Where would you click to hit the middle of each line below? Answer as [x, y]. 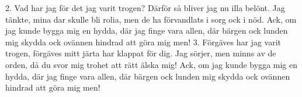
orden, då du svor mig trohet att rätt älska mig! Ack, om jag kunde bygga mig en [152, 64]
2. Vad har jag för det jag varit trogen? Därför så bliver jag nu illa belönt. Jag [145, 8]
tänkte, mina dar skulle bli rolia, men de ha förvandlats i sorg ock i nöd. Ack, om [151, 19]
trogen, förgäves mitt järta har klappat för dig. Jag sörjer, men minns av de [141, 53]
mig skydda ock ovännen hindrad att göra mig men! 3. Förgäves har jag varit [143, 42]
